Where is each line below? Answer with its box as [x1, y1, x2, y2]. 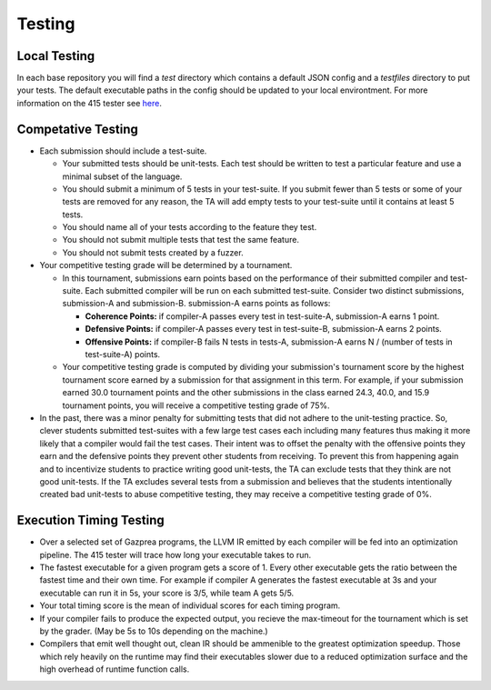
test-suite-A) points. [85, 349, 161, 359]
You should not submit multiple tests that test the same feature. [62, 235, 300, 245]
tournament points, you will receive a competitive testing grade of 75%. [62, 400, 330, 411]
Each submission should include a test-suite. [39, 145, 207, 156]
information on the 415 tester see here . [16, 97, 163, 108]
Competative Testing [16, 121, 138, 136]
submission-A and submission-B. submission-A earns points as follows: [62, 298, 331, 309]
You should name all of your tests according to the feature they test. [62, 222, 317, 233]
